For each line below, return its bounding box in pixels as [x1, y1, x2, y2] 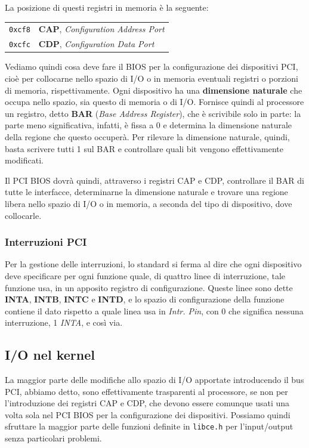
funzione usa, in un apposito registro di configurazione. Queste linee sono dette [5, 281, 293, 293]
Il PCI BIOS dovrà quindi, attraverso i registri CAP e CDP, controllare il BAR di [5, 174, 304, 186]
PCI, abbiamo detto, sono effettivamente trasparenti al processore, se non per [5, 385, 288, 397]
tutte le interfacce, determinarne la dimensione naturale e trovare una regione [5, 186, 288, 198]
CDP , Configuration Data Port [38, 38, 154, 50]
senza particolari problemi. [5, 432, 102, 444]
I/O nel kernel [5, 345, 95, 364]
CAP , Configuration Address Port [38, 23, 165, 35]
